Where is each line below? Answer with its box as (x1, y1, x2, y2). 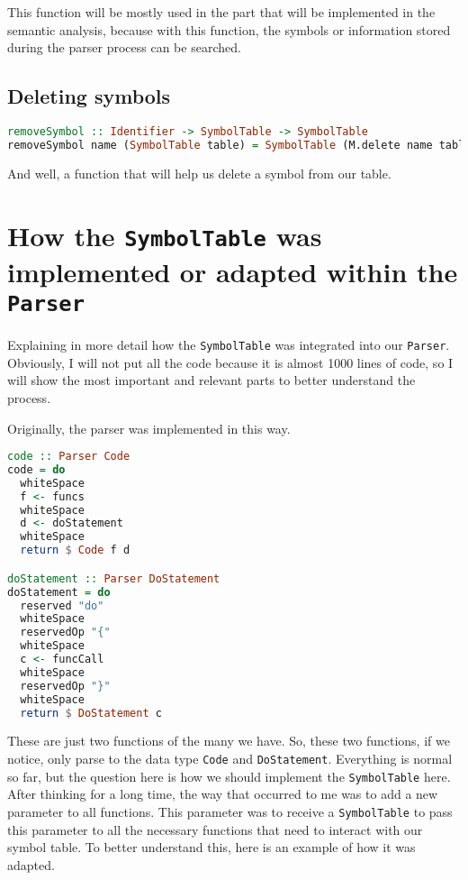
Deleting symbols (7, 82, 171, 110)
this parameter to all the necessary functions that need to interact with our (7, 820, 423, 839)
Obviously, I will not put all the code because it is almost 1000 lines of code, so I (7, 353, 454, 371)
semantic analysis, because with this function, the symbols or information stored (7, 20, 451, 39)
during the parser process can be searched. (7, 38, 241, 57)
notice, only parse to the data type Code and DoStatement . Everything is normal (7, 748, 453, 767)
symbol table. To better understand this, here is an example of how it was (7, 838, 416, 857)
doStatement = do (7, 585, 111, 599)
